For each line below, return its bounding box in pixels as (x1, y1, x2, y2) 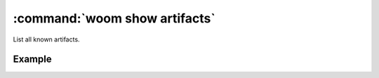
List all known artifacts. (13, 35, 80, 44)
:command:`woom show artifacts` (13, 11, 215, 26)
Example (13, 53, 52, 65)
